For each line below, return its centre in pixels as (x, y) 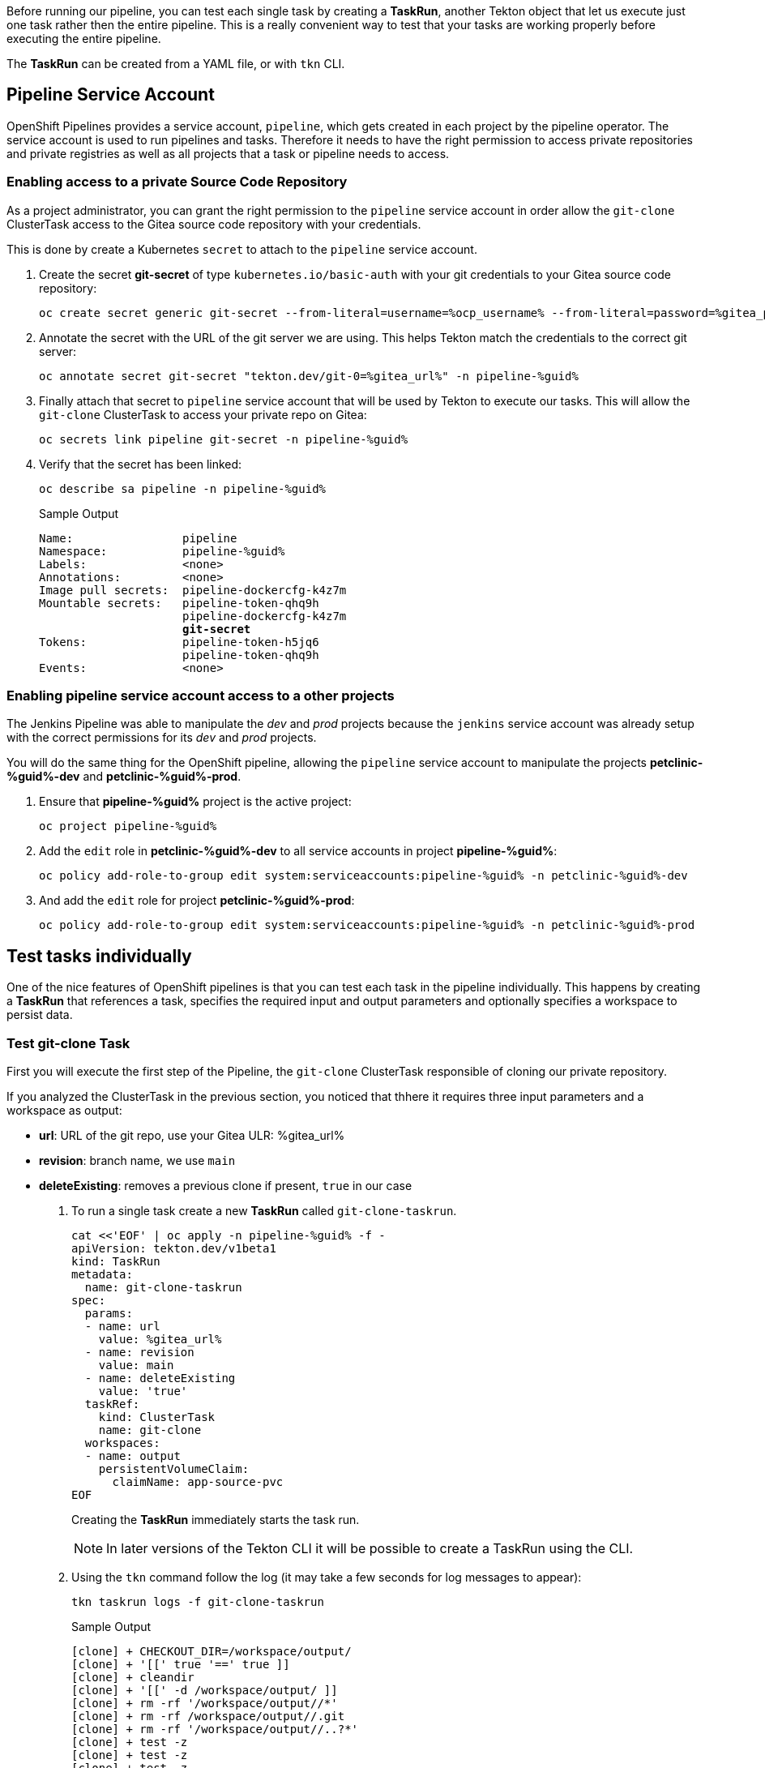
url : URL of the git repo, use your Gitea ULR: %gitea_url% (192, 1135)
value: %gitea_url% (160, 1339)
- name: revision (139, 1352)
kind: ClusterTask (157, 1417)
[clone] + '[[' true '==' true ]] (181, 1664)
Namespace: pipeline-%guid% (162, 551)
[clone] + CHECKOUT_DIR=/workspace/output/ (212, 1651)
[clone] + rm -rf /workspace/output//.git (208, 1716)
